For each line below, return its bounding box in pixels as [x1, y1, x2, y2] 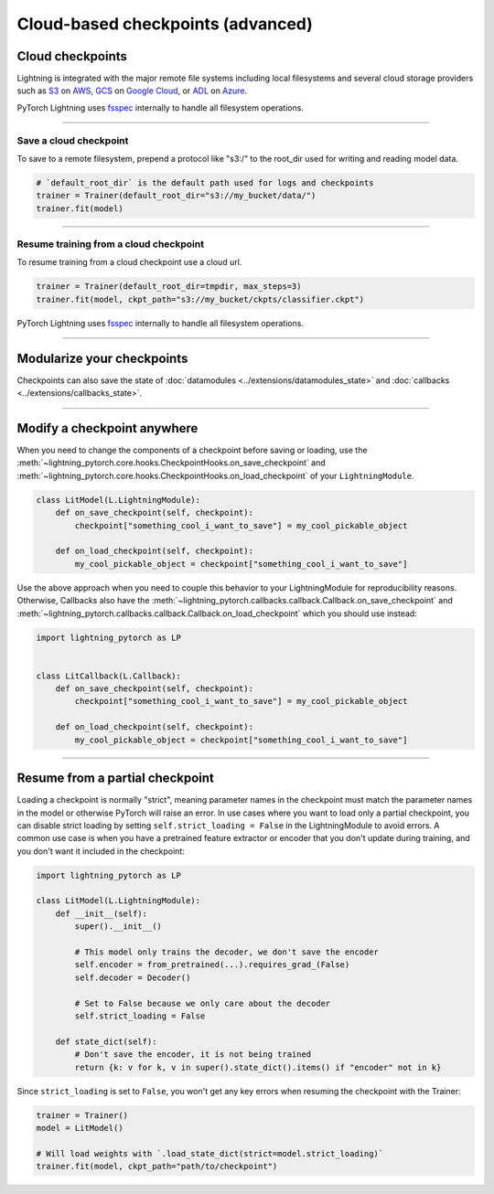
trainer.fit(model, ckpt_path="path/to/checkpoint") [36, 1161, 278, 1172]
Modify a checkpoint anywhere [16, 421, 199, 436]
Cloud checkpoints [16, 48, 128, 64]
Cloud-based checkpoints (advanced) [16, 14, 313, 34]
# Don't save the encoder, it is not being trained [74, 1050, 312, 1060]
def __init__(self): [55, 908, 148, 919]
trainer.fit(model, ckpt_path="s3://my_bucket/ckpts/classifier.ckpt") [36, 293, 365, 304]
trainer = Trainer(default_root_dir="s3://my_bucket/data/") [36, 190, 317, 201]
